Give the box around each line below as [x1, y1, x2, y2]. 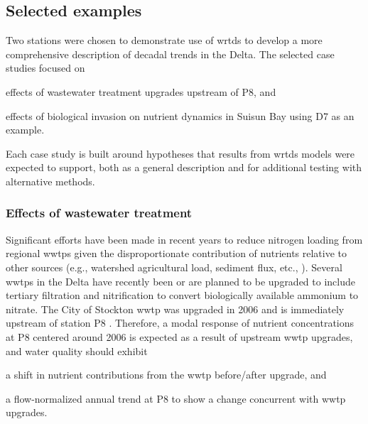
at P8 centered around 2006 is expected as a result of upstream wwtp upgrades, [6, 329, 353, 344]
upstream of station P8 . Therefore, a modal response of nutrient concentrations [6, 315, 355, 330]
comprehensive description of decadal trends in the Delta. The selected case [6, 46, 335, 61]
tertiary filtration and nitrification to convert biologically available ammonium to [6, 288, 359, 303]
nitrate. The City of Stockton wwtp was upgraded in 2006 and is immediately [6, 301, 345, 316]
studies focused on [6, 60, 85, 75]
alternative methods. [6, 173, 95, 188]
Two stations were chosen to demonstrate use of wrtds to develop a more [6, 33, 323, 48]
